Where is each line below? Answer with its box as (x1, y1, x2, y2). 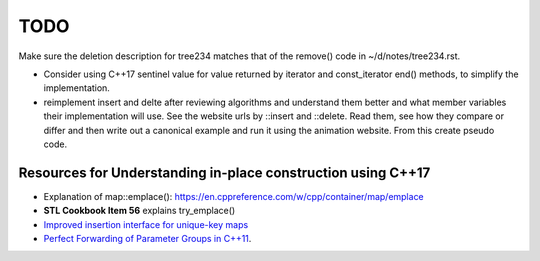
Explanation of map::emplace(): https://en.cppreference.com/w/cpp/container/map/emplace (43, 190, 424, 202)
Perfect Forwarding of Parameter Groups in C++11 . (43, 232, 252, 244)
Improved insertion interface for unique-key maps (43, 218, 249, 230)
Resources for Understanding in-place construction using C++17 (18, 164, 431, 181)
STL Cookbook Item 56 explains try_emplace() (43, 205, 236, 217)
